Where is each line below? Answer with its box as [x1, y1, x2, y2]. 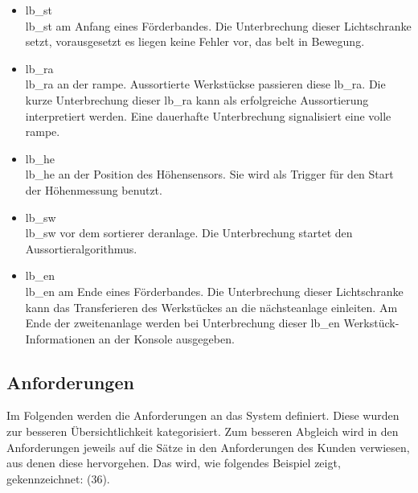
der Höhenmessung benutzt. [25, 181, 162, 198]
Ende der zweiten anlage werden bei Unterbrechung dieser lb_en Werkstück [25, 314, 395, 331]
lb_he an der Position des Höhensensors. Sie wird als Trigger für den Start [25, 166, 394, 183]
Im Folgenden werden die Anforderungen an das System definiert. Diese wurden [6, 407, 400, 424]
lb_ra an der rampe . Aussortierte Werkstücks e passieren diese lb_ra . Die [25, 76, 386, 92]
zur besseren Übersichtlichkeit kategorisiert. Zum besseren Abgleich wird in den [6, 423, 399, 440]
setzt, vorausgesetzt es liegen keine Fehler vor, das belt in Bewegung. [25, 33, 365, 50]
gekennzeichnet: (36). [6, 470, 110, 487]
